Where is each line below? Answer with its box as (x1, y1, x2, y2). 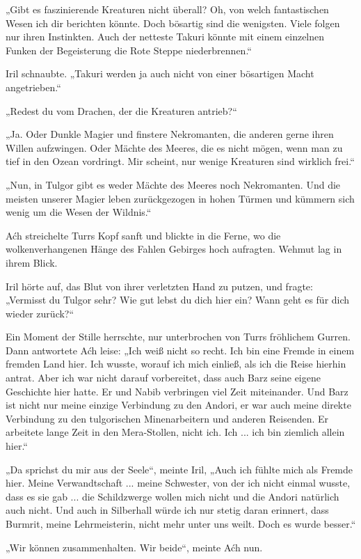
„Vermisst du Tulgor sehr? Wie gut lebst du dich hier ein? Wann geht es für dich (6, 292, 350, 307)
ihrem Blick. (6, 255, 58, 269)
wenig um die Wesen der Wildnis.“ (6, 205, 152, 219)
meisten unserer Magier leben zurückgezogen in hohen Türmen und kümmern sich (6, 191, 355, 205)
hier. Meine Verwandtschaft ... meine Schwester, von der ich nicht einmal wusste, (6, 475, 351, 490)
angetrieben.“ (6, 79, 61, 94)
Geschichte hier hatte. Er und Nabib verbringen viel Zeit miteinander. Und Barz (6, 384, 348, 398)
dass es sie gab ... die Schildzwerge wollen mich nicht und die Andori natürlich (6, 489, 339, 503)
